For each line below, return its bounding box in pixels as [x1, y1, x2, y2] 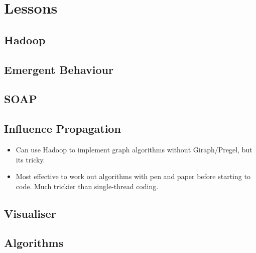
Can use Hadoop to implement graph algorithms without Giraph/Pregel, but [16, 144, 252, 154]
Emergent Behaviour [4, 61, 113, 77]
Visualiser [4, 205, 56, 221]
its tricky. [16, 154, 45, 164]
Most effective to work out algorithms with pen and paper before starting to [16, 171, 250, 182]
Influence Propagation [4, 121, 121, 136]
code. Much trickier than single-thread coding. [16, 181, 159, 191]
